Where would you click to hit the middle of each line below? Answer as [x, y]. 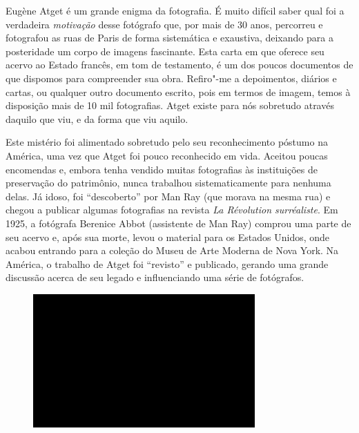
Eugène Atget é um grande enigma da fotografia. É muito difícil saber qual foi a [175, 10]
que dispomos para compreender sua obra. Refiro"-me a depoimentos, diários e [171, 78]
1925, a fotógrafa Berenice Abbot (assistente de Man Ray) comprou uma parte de [178, 223]
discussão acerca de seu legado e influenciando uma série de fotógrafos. [155, 277]
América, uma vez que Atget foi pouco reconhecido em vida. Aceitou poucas [167, 155]
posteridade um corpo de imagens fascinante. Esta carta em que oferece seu [165, 51]
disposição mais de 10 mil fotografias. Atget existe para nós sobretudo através [170, 105]
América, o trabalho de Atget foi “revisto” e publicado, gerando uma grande [167, 263]
